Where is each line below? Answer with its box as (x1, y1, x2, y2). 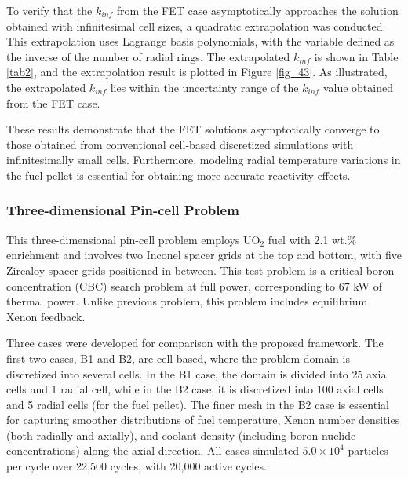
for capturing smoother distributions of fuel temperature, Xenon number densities (6, 411, 400, 428)
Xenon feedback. (6, 308, 86, 324)
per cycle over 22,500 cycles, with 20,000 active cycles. (6, 458, 267, 474)
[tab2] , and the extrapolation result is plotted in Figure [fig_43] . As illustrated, (6, 64, 388, 80)
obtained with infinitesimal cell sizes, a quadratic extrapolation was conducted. (6, 17, 386, 34)
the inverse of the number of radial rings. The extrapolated (6, 48, 290, 64)
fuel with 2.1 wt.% (268, 231, 357, 247)
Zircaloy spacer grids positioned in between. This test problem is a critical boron (6, 261, 395, 278)
